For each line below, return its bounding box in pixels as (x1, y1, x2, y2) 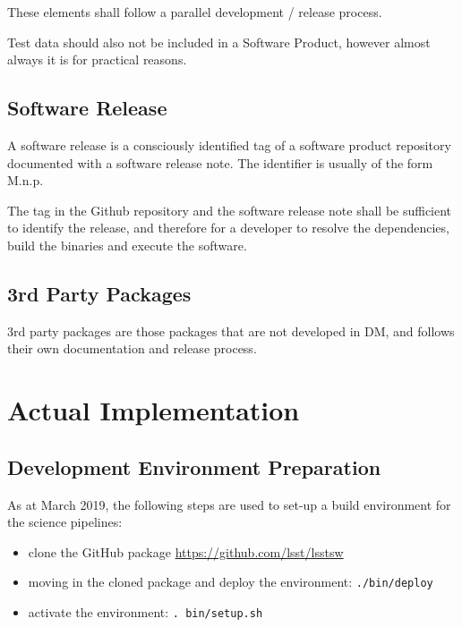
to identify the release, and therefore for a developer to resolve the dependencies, (7, 218, 449, 237)
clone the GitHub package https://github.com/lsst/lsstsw (28, 542, 344, 561)
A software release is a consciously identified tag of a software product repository (7, 135, 451, 154)
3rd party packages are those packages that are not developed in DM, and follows (7, 321, 455, 340)
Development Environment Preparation (7, 453, 381, 480)
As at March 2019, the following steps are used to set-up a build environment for (7, 495, 451, 513)
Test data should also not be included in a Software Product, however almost (7, 32, 431, 51)
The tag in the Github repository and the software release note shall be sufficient (7, 200, 452, 219)
